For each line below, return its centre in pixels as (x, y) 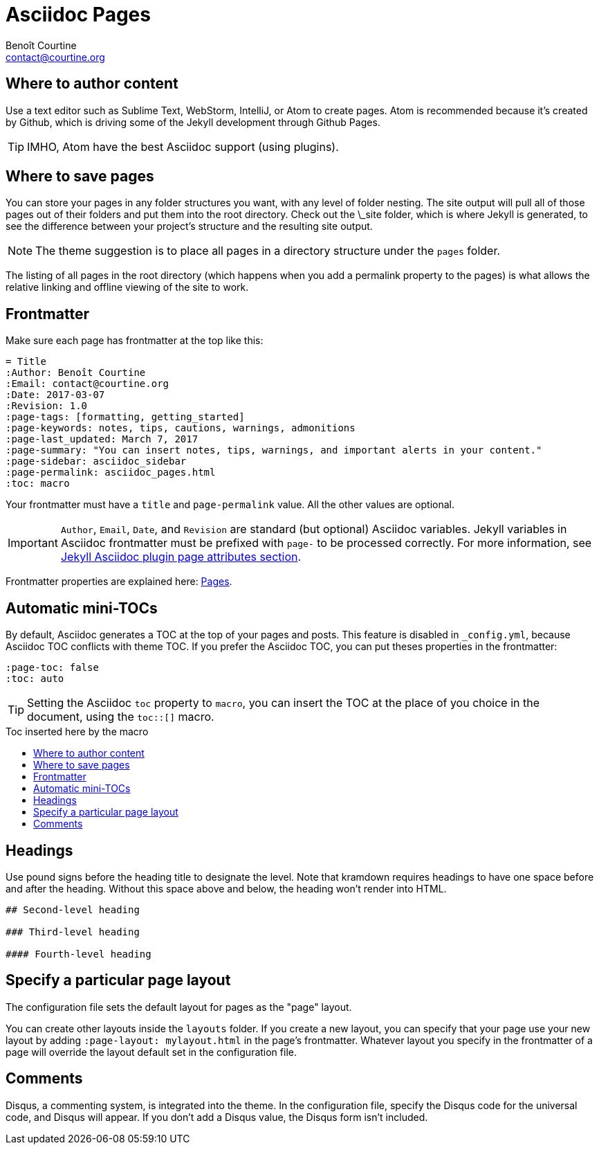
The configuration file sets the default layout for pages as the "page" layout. (179, 1007)
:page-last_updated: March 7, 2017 (102, 439)
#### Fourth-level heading (79, 954)
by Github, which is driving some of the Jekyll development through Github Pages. (193, 122)
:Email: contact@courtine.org (87, 384)
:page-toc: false (52, 668)
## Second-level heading (73, 909)
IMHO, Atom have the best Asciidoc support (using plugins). (183, 146)
